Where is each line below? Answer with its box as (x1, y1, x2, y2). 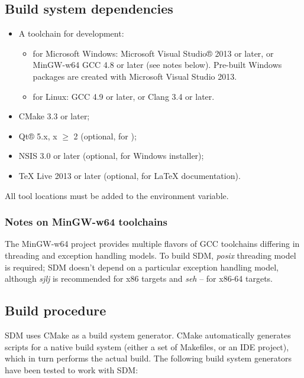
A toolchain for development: (18, 27, 124, 40)
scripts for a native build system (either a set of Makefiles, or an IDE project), (5, 340, 289, 353)
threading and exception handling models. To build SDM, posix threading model (5, 249, 296, 261)
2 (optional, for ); (73, 129, 137, 142)
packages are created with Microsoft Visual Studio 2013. (33, 70, 237, 82)
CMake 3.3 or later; (18, 110, 90, 122)
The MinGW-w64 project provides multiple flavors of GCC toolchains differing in (5, 237, 300, 250)
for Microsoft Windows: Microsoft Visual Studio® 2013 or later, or (33, 47, 274, 59)
